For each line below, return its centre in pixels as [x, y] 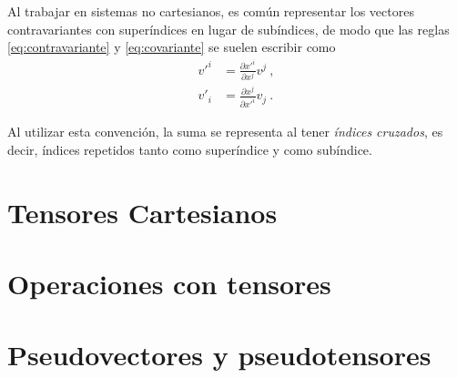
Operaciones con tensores [169, 283]
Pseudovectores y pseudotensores [219, 355]
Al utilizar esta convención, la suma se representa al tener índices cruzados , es [225, 132]
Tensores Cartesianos [142, 212]
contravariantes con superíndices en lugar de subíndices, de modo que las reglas [228, 29]
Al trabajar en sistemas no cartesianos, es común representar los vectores [211, 11]
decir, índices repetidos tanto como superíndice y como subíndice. [190, 149]
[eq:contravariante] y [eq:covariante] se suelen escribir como [172, 47]
